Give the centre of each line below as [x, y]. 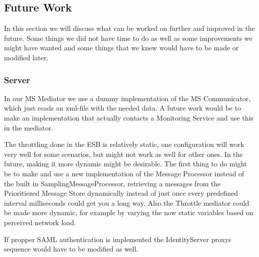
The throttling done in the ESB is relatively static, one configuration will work [124, 144]
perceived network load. [40, 222]
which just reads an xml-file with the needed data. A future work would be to [123, 108]
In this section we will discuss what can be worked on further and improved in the [129, 28]
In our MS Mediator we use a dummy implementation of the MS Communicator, [127, 98]
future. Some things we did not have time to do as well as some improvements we [128, 38]
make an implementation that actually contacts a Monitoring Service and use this [129, 117]
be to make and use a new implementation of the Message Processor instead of [124, 173]
